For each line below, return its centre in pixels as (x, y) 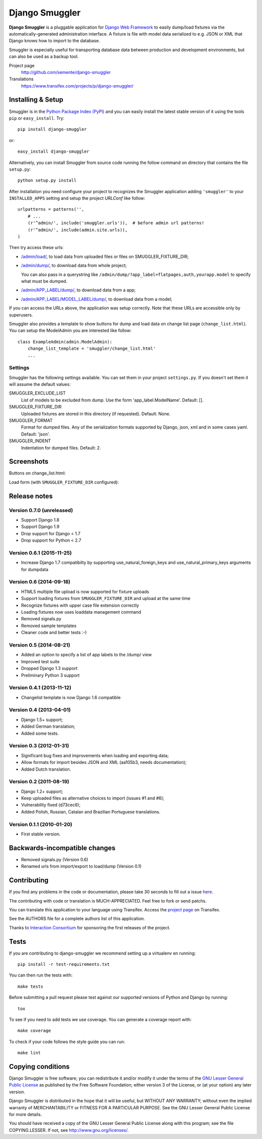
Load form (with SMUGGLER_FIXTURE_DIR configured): (64, 482)
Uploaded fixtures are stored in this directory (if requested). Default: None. (96, 414)
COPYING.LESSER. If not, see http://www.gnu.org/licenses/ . (69, 1130)
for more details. (25, 1114)
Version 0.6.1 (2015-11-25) (41, 553)
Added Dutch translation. (46, 769)
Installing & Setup (36, 100)
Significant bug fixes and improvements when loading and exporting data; (95, 755)
